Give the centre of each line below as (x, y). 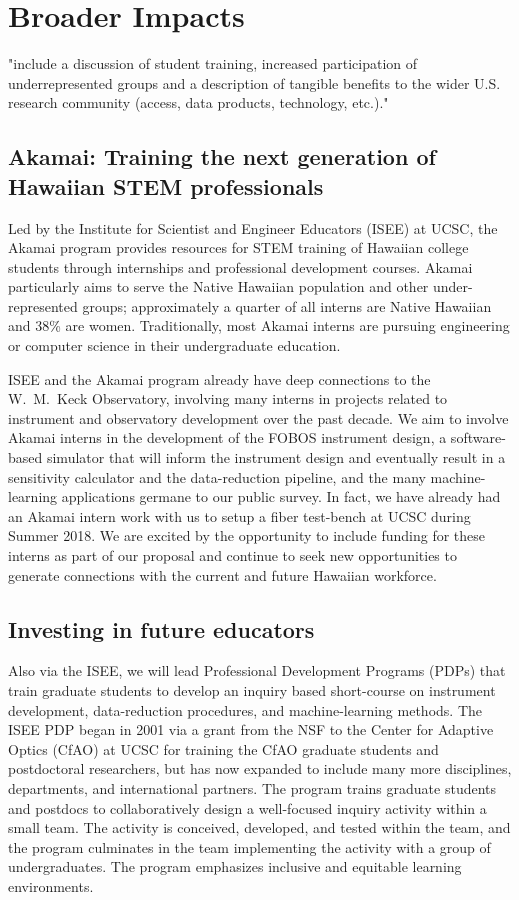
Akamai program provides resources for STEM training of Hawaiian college (238, 247)
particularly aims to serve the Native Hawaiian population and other (218, 286)
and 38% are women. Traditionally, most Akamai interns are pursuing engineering (259, 325)
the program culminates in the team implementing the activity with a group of (249, 846)
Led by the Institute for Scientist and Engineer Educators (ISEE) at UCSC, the (253, 227)
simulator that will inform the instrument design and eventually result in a (276, 457)
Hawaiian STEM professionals (166, 185)
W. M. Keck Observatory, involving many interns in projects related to (228, 398)
